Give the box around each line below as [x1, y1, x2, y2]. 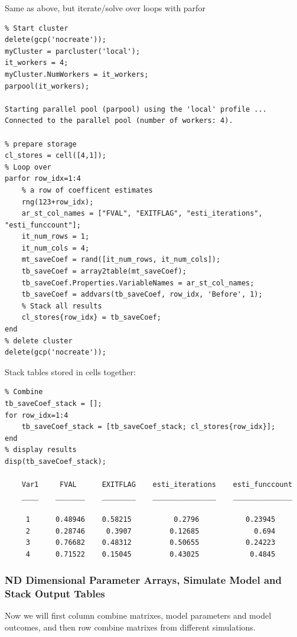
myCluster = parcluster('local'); [5, 47, 141, 56]
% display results [5, 446, 77, 454]
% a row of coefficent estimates [21, 186, 153, 194]
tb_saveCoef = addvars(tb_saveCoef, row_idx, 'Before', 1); [21, 290, 263, 299]
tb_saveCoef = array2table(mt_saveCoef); [21, 267, 187, 276]
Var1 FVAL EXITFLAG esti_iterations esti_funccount [21, 480, 292, 489]
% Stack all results [21, 301, 102, 310]
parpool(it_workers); [5, 82, 90, 90]
